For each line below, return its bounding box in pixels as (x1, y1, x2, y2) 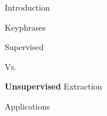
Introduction (5, 1, 50, 13)
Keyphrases (5, 21, 46, 33)
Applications (5, 100, 50, 112)
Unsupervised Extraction (5, 80, 102, 92)
